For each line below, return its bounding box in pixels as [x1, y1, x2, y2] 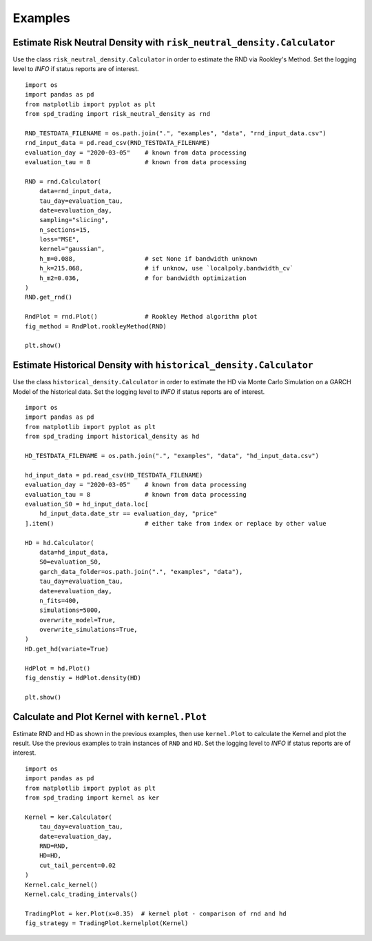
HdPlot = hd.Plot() [25, 664, 91, 672]
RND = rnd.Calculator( [25, 177, 102, 186]
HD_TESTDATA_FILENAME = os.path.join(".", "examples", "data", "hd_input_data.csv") [25, 452, 320, 460]
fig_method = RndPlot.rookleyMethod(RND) [25, 322, 167, 330]
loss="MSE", [39, 235, 80, 244]
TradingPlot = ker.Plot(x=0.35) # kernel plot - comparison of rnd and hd [25, 909, 287, 918]
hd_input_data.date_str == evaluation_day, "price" [39, 510, 218, 517]
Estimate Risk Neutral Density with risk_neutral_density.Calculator [12, 37, 335, 48]
